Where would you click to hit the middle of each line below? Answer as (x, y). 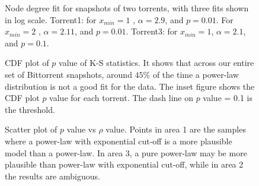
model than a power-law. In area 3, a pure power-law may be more (126, 152)
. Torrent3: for (152, 31)
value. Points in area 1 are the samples (176, 129)
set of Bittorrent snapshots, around (68, 74)
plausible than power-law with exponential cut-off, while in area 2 (124, 164)
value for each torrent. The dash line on (121, 98)
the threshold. (30, 109)
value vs (81, 129)
